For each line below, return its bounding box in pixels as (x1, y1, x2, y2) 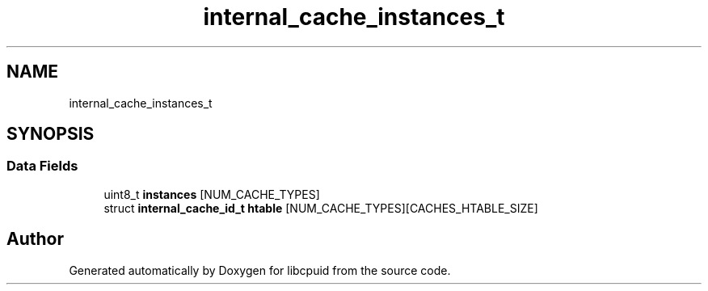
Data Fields (6, 158, 78, 175)
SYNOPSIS (6, 124, 95, 145)
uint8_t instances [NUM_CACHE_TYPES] (103, 187, 320, 201)
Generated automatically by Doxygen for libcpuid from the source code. (69, 263, 451, 277)
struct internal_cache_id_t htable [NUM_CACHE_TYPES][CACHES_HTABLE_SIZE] (103, 200, 538, 215)
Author (6, 229, 64, 250)
